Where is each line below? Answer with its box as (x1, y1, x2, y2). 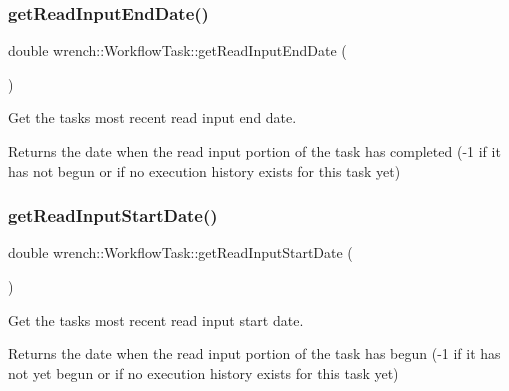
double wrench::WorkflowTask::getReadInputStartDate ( (8, 242, 353, 263)
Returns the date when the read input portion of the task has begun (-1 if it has (8, 343, 501, 364)
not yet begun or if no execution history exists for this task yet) (8, 362, 399, 383)
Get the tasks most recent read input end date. (8, 107, 297, 128)
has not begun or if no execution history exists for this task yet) (8, 160, 401, 181)
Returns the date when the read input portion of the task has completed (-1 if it (8, 141, 501, 161)
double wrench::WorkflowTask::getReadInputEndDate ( (8, 40, 347, 61)
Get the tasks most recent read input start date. (8, 309, 304, 330)
